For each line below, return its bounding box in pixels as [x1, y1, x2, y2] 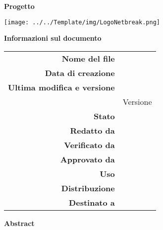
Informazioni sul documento [4, 33, 102, 43]
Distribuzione [61, 182, 115, 194]
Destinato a [69, 196, 115, 208]
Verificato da [64, 139, 115, 151]
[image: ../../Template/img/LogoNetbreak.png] [4, 18, 160, 26]
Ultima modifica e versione [8, 81, 115, 93]
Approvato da [60, 153, 115, 165]
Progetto [4, 1, 35, 11]
